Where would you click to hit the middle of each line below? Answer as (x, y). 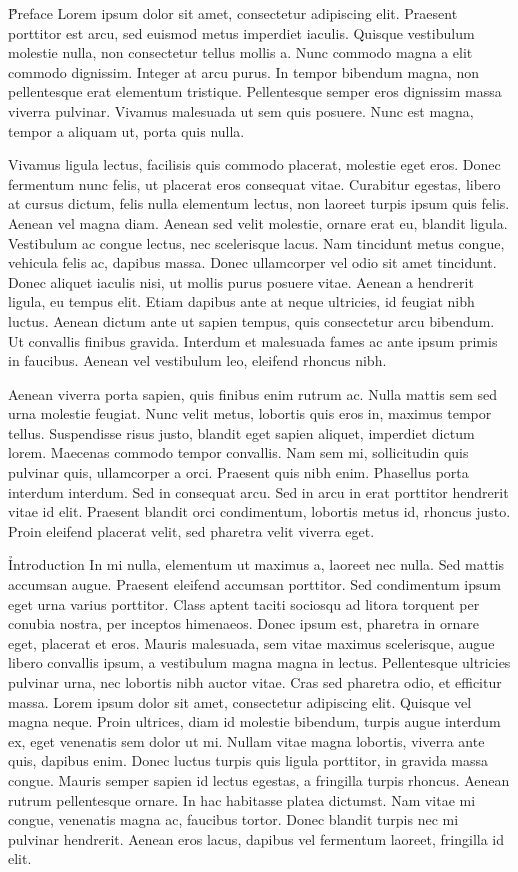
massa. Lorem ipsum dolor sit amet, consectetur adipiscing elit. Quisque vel (240, 701)
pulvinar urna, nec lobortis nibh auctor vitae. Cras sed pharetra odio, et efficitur (255, 682)
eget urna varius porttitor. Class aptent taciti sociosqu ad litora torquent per (244, 603)
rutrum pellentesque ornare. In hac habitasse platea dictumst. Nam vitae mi (242, 799)
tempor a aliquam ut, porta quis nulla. (126, 130)
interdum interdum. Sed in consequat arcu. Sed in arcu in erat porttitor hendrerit (258, 491)
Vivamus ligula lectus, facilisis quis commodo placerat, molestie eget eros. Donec (254, 164)
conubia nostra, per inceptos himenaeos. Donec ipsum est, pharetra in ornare (243, 623)
